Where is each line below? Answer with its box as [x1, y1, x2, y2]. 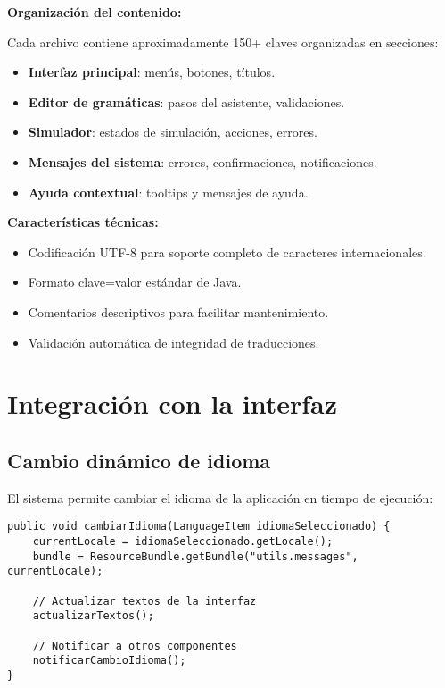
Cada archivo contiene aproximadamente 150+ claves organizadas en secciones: [7, 32, 439, 51]
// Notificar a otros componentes [32, 639, 237, 652]
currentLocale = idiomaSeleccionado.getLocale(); [32, 534, 334, 548]
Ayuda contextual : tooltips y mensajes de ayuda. [28, 182, 309, 201]
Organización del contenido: [7, 3, 182, 21]
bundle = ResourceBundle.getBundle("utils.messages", [32, 550, 358, 563]
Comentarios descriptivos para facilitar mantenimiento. [28, 302, 329, 321]
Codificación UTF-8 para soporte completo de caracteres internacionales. [28, 242, 426, 261]
